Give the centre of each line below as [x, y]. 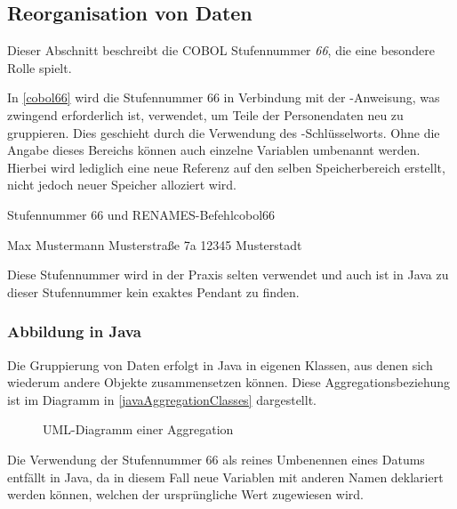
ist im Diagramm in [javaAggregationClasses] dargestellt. [162, 399]
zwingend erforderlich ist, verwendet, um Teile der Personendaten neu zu [205, 114]
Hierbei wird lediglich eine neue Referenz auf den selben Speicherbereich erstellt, [226, 167]
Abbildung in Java [74, 331]
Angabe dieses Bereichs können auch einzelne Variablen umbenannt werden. [214, 150]
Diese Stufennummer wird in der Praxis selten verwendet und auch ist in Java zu [228, 275]
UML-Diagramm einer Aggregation [138, 429]
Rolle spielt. [40, 67]
